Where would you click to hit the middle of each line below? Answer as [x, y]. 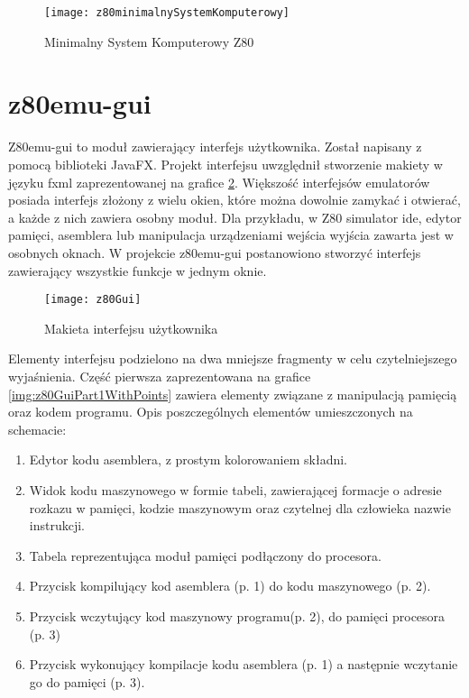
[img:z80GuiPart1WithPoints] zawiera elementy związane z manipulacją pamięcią [233, 394]
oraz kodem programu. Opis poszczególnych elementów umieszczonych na [211, 412]
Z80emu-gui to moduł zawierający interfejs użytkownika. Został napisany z [215, 147]
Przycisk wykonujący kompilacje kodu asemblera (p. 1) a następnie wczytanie [244, 664]
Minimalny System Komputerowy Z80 [149, 41]
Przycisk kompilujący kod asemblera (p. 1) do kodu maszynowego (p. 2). [230, 586]
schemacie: [37, 429]
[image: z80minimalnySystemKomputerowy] [167, 13]
